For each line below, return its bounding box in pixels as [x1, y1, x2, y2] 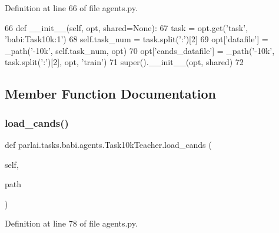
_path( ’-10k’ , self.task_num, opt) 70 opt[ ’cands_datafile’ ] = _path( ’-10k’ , [5, 44, 275, 56]
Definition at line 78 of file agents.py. [5, 217, 138, 229]
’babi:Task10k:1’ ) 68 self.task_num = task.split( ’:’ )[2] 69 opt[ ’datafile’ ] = [5, 33, 268, 45]
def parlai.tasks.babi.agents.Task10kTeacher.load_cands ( [5, 138, 212, 150]
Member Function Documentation [5, 85, 217, 103]
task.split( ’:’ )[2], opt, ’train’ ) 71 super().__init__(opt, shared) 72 [5, 56, 244, 68]
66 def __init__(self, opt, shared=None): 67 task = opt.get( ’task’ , [5, 21, 248, 33]
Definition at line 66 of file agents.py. [5, 2, 138, 13]
